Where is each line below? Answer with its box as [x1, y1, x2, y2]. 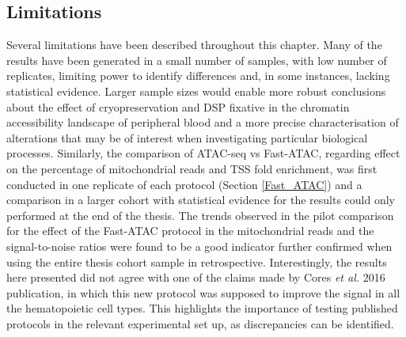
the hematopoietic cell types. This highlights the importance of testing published [6, 300, 398, 316]
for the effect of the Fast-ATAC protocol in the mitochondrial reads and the [6, 222, 374, 239]
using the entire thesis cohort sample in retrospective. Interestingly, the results [6, 253, 387, 270]
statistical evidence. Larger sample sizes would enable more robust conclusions [6, 82, 386, 99]
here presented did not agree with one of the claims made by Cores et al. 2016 [6, 269, 385, 286]
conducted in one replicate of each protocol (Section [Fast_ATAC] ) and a [6, 176, 362, 192]
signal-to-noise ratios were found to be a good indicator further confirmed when [6, 237, 393, 254]
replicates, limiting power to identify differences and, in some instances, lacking [6, 67, 390, 84]
